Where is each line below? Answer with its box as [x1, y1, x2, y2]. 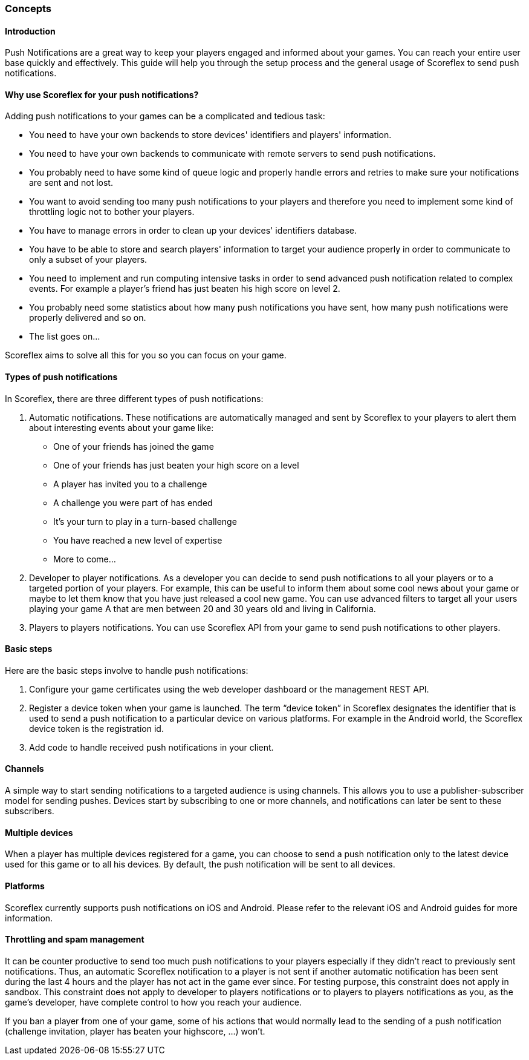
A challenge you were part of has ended [53, 497, 213, 508]
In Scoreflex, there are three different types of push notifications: [5, 393, 264, 404]
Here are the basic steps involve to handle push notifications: [5, 665, 248, 676]
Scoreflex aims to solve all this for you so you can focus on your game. [5, 350, 287, 361]
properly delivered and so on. [29, 312, 146, 323]
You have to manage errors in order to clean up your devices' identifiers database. [29, 225, 357, 236]
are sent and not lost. [29, 177, 113, 188]
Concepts [5, 2, 52, 15]
